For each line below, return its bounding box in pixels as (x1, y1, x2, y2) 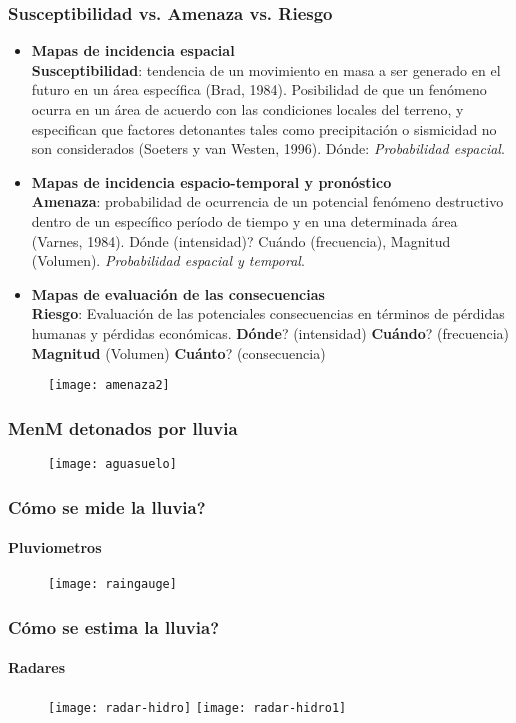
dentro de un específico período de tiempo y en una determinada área (31, 210, 458, 231)
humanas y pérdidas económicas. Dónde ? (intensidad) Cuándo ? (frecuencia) (31, 322, 510, 343)
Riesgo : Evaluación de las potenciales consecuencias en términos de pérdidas (31, 303, 505, 324)
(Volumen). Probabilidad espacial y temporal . (31, 250, 305, 271)
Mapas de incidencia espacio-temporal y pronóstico (31, 171, 392, 192)
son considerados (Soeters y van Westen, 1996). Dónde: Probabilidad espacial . (31, 138, 505, 159)
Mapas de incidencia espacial (31, 40, 235, 61)
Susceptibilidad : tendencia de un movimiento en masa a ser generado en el (31, 59, 501, 80)
